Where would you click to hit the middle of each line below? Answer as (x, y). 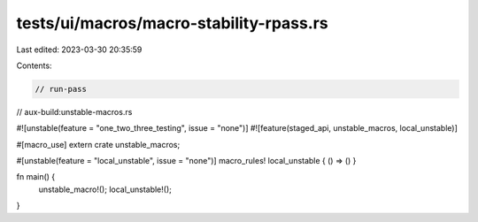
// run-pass (61, 89)
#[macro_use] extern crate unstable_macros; (98, 144)
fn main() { (36, 177)
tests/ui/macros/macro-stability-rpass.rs (172, 23)
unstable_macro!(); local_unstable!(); (105, 189)
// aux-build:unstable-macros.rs (74, 111)
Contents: (34, 65)
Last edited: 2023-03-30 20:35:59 (79, 50)
